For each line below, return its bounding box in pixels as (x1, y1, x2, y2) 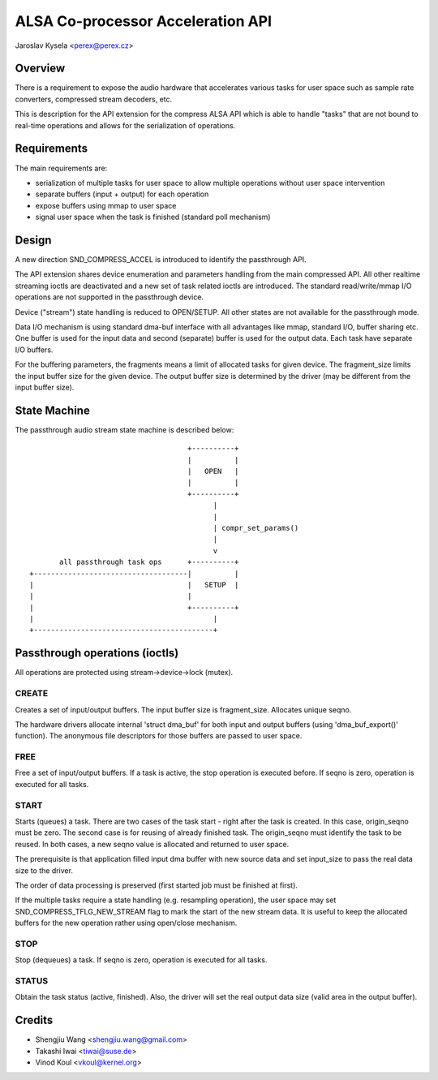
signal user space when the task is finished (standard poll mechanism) (35, 212, 271, 222)
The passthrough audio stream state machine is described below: (15, 424, 234, 434)
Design (15, 233, 52, 247)
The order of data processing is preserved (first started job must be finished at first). (15, 880, 298, 890)
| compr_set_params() (213, 523, 299, 532)
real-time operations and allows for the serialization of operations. (15, 120, 236, 130)
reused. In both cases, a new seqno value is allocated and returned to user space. (15, 839, 290, 849)
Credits (15, 1013, 54, 1027)
